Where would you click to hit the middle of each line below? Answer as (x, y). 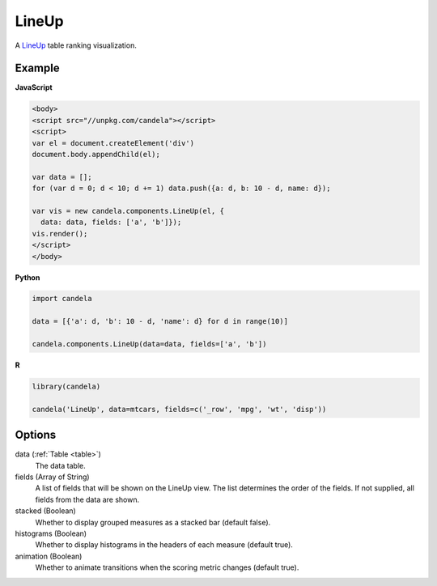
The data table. (60, 465)
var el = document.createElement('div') (113, 143)
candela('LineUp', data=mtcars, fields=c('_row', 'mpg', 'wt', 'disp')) (179, 409)
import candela (62, 299)
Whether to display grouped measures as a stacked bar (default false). (153, 522)
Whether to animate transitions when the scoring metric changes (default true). (167, 567)
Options (36, 435)
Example (37, 68)
